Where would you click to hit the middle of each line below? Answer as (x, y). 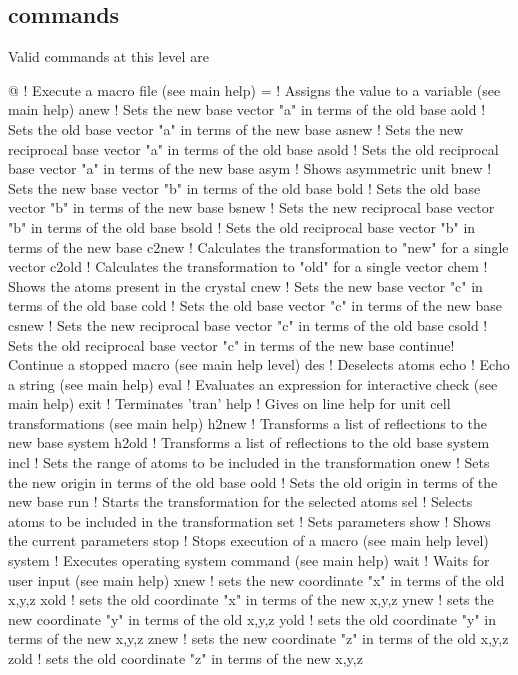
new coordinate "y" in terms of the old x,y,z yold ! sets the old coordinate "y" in (252, 618)
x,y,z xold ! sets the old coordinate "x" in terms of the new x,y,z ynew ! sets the (251, 599)
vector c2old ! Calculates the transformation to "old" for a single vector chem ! (248, 266)
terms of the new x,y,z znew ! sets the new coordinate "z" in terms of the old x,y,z (258, 638)
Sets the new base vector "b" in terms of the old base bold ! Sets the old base (244, 187)
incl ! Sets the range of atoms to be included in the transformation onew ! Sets (249, 462)
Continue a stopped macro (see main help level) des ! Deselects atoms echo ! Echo (259, 364)
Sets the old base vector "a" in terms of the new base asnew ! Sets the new (236, 128)
